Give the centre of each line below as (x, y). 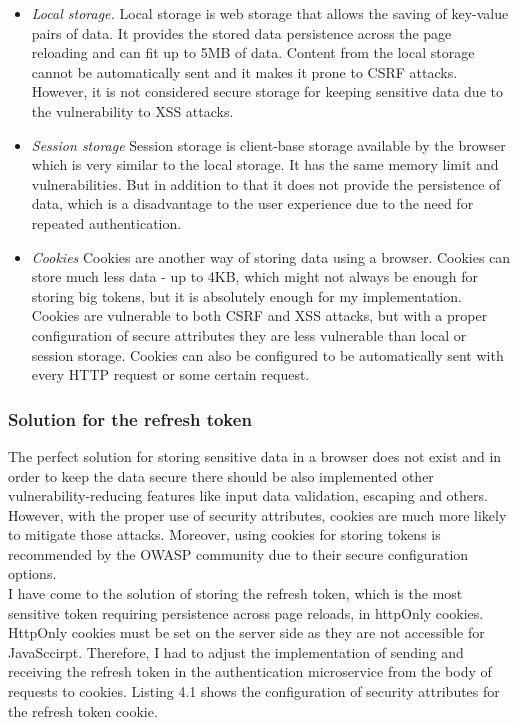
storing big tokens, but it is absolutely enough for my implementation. (246, 295)
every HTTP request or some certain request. (170, 374)
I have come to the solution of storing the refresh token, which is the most (235, 593)
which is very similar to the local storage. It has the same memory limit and (265, 164)
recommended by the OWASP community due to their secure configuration (238, 553)
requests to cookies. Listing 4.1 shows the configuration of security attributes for (254, 691)
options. (32, 573)
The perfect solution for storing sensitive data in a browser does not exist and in (255, 455)
